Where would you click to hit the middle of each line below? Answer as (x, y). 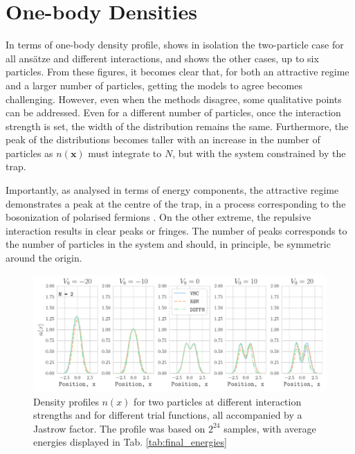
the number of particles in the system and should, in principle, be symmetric (168, 244)
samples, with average (270, 428)
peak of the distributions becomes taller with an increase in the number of (163, 139)
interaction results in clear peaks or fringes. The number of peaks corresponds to (176, 230)
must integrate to (125, 153)
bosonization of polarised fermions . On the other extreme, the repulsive (158, 217)
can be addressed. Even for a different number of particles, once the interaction (173, 112)
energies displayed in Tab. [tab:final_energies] (130, 442)
